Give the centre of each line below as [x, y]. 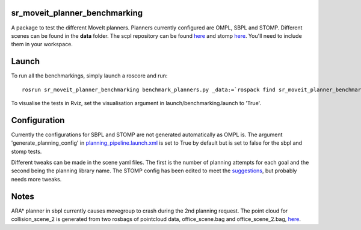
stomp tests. [26, 151]
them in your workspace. [42, 44]
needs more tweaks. [36, 179]
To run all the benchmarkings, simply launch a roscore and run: [89, 76]
